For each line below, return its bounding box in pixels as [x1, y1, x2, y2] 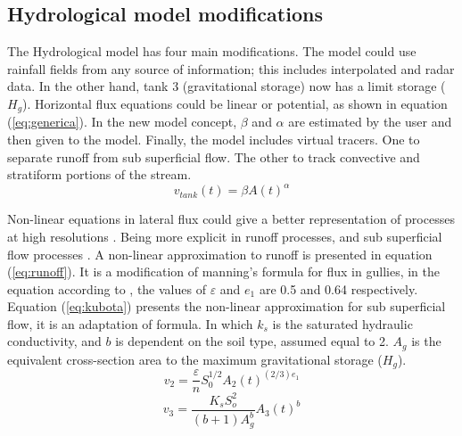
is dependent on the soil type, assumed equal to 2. [115, 332, 389, 350]
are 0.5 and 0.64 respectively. [259, 279, 418, 298]
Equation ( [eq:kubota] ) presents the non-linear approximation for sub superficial [7, 297, 446, 316]
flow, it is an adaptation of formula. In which [7, 314, 253, 333]
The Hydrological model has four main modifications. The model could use [7, 42, 417, 61]
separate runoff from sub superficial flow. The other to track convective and [7, 147, 420, 166]
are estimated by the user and [288, 112, 452, 131]
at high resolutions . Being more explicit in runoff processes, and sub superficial [7, 226, 442, 245]
